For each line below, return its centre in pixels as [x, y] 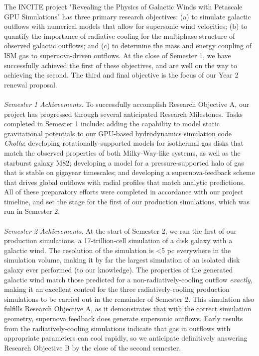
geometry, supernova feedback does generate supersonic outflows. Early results [124, 318]
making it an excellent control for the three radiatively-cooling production [117, 289]
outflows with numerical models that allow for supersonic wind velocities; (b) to [126, 26]
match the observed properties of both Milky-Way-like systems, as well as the [122, 152]
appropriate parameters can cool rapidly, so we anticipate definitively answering [126, 338]
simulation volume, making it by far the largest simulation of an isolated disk [122, 260]
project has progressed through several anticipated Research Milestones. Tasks [124, 114]
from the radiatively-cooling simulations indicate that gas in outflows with [117, 328]
